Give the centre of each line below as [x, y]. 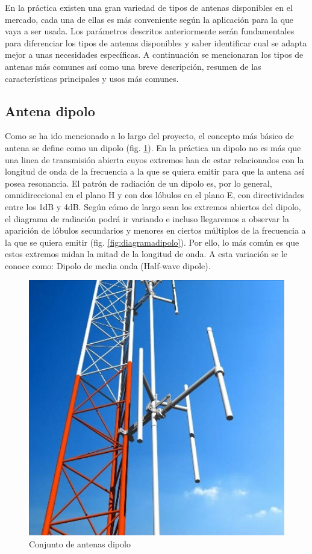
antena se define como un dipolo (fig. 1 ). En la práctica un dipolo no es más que [153, 147]
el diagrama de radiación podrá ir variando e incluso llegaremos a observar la [147, 218]
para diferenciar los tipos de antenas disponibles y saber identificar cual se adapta [156, 42]
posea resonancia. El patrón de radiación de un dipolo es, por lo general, [139, 183]
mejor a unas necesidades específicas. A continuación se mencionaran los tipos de [154, 54]
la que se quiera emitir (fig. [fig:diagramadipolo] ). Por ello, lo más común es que [152, 242]
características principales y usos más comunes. [92, 78]
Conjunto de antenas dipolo [80, 544]
